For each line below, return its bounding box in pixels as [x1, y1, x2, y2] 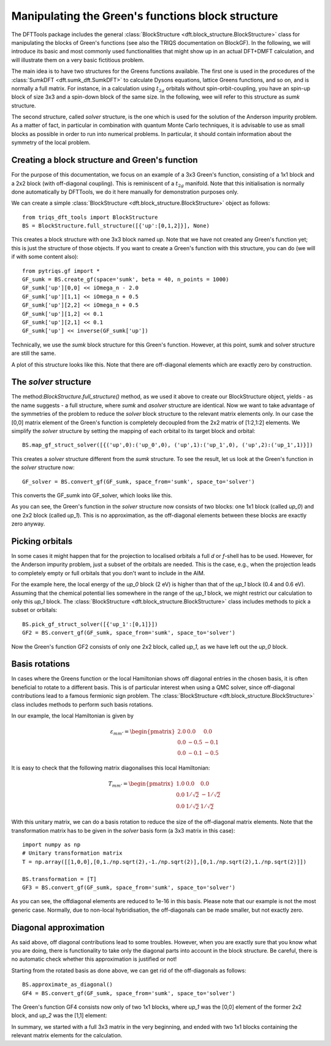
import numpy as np [22, 841, 81, 848]
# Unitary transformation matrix [22, 850, 123, 857]
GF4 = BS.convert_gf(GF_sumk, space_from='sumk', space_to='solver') [22, 990, 236, 996]
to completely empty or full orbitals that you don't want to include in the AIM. [11, 569, 205, 576]
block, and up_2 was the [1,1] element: [11, 1012, 107, 1019]
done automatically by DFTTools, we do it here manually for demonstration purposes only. [11, 188, 239, 196]
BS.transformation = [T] [22, 876, 97, 882]
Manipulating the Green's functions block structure [11, 9, 278, 23]
